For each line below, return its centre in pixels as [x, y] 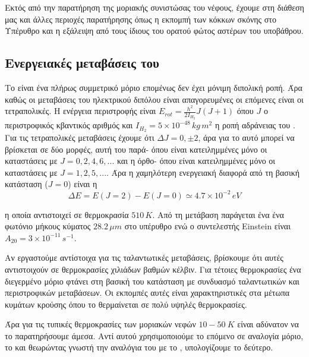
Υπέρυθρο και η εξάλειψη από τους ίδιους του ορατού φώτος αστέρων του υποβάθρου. [154, 31]
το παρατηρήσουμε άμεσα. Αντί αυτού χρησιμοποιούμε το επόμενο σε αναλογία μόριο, [154, 335]
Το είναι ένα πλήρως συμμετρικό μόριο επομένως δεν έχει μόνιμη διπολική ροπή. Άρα [154, 87]
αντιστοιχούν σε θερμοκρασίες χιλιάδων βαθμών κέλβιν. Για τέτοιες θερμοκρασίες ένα [153, 269]
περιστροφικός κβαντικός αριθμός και [69, 125]
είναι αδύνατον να [268, 324]
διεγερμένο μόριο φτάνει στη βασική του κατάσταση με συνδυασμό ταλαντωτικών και [152, 281]
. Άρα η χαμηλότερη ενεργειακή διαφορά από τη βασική [203, 172]
